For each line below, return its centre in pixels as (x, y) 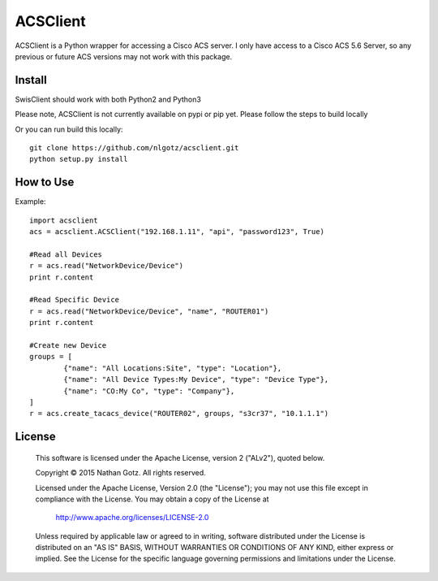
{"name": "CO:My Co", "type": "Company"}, (149, 391)
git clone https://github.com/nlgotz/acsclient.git (134, 148)
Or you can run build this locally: (69, 129)
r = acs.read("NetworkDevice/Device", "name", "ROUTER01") (149, 311)
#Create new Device (68, 345)
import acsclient (64, 220)
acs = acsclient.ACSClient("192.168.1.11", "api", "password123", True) (177, 232)
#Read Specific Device (75, 300)
